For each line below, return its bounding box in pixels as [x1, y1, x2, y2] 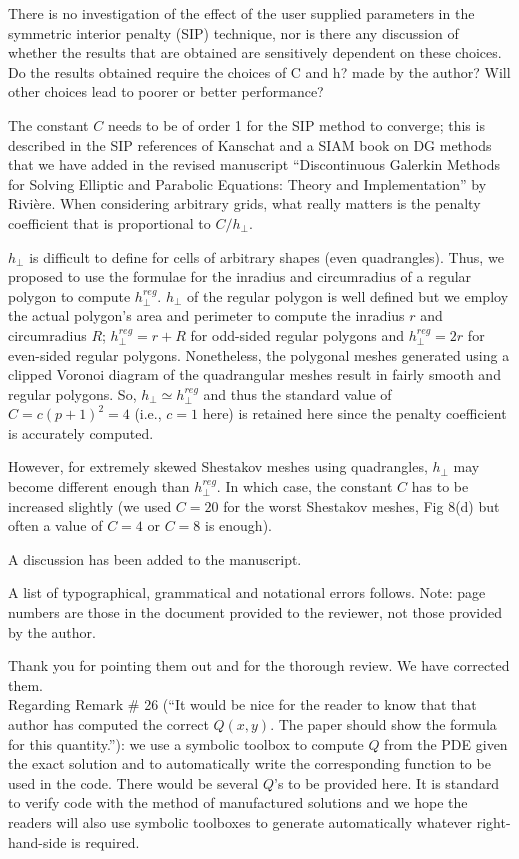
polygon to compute [8, 285, 131, 306]
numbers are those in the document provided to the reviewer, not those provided [8, 602, 502, 623]
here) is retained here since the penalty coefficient [202, 403, 507, 424]
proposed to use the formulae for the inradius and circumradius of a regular [8, 266, 472, 287]
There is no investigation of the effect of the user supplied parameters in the [8, 3, 475, 23]
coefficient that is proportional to [8, 212, 211, 233]
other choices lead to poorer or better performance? [8, 81, 324, 102]
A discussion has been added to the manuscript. [8, 548, 302, 569]
